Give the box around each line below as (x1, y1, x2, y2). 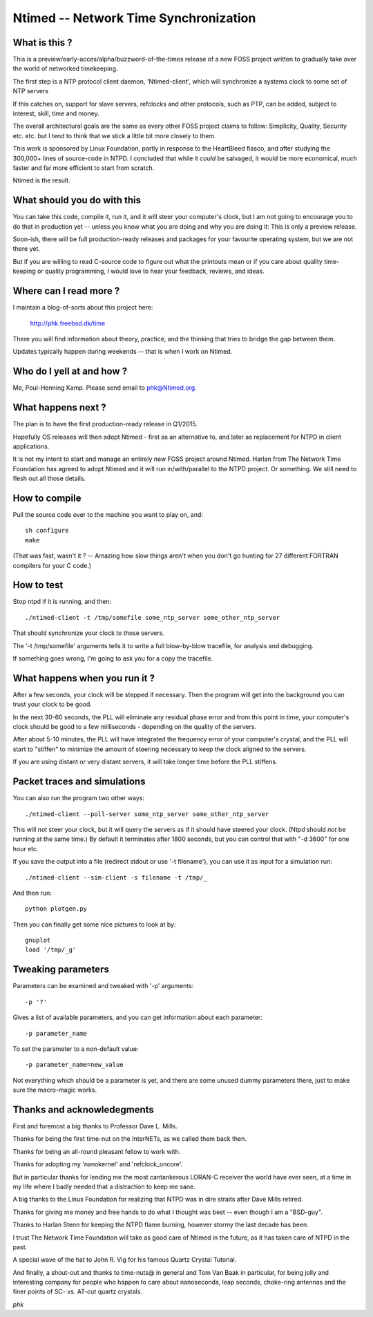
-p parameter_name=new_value (25, 1061, 124, 1069)
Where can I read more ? (12, 285, 120, 297)
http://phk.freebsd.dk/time (30, 319, 106, 328)
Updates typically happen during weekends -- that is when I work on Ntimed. (12, 348, 233, 356)
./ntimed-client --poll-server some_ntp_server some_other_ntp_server (25, 810, 269, 818)
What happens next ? (12, 401, 106, 414)
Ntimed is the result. (12, 176, 70, 184)
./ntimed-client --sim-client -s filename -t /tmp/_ (25, 873, 207, 881)
